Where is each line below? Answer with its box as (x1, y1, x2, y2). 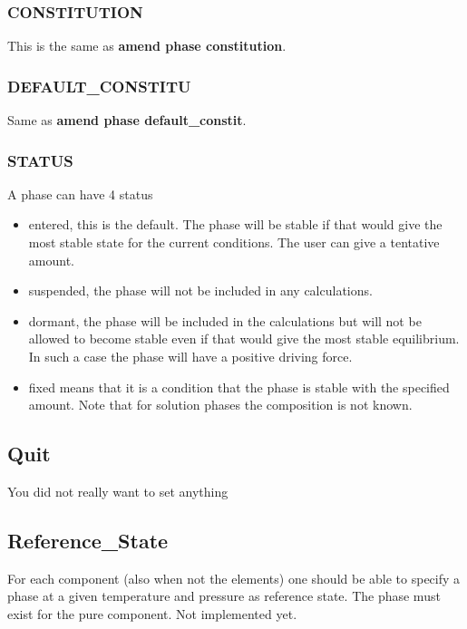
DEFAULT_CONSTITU (7, 74, 191, 97)
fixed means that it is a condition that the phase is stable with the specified (28, 377, 450, 396)
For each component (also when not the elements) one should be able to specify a (7, 568, 461, 587)
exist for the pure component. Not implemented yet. (7, 604, 297, 623)
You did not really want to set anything (7, 481, 229, 500)
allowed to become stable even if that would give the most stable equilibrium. (28, 329, 460, 348)
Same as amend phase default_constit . (7, 111, 247, 130)
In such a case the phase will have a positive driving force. (28, 347, 353, 365)
